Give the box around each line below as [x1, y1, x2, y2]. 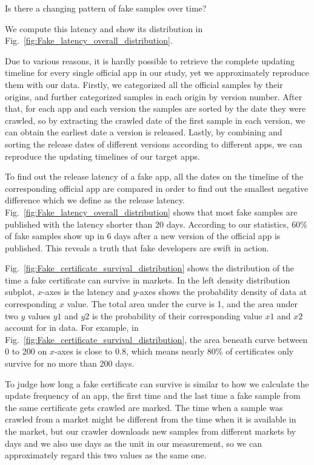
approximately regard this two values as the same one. [5, 449, 207, 461]
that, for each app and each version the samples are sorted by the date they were [5, 102, 306, 115]
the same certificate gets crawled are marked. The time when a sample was [5, 401, 283, 413]
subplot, [5, 285, 35, 298]
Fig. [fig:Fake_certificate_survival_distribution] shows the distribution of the [5, 262, 295, 274]
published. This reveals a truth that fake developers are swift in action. [5, 241, 269, 254]
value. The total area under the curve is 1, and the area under [67, 297, 298, 310]
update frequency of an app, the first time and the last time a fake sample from [5, 389, 301, 402]
